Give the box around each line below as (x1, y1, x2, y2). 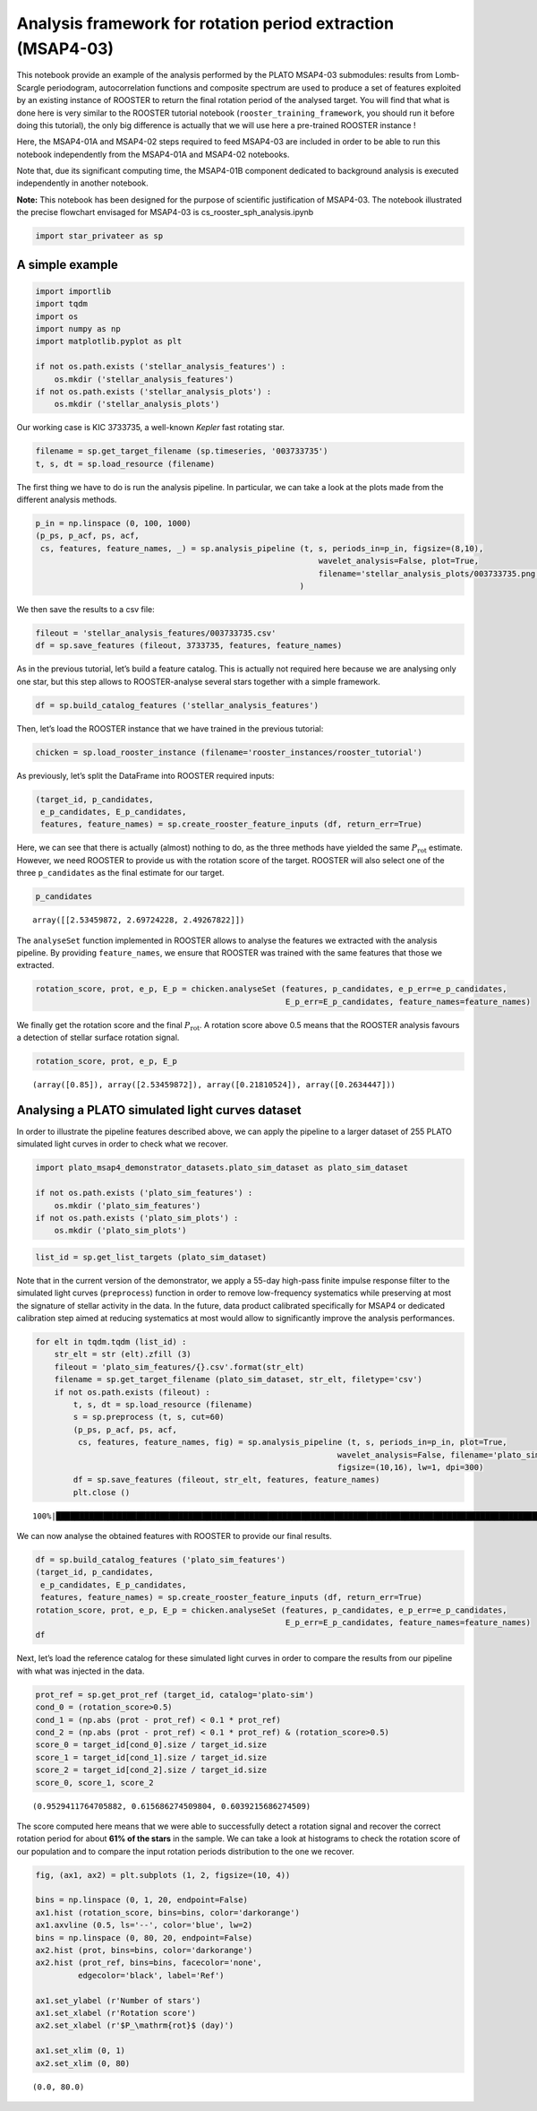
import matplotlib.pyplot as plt (35, 336, 183, 347)
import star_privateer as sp (35, 231, 164, 241)
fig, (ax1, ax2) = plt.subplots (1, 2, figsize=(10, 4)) (35, 1870, 291, 1880)
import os (35, 311, 79, 322)
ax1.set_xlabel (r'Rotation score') (35, 2008, 197, 2018)
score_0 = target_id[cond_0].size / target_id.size (35, 1740, 268, 1750)
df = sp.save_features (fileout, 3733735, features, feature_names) (35, 641, 343, 651)
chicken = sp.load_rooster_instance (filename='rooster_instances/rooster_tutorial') (35, 747, 422, 757)
